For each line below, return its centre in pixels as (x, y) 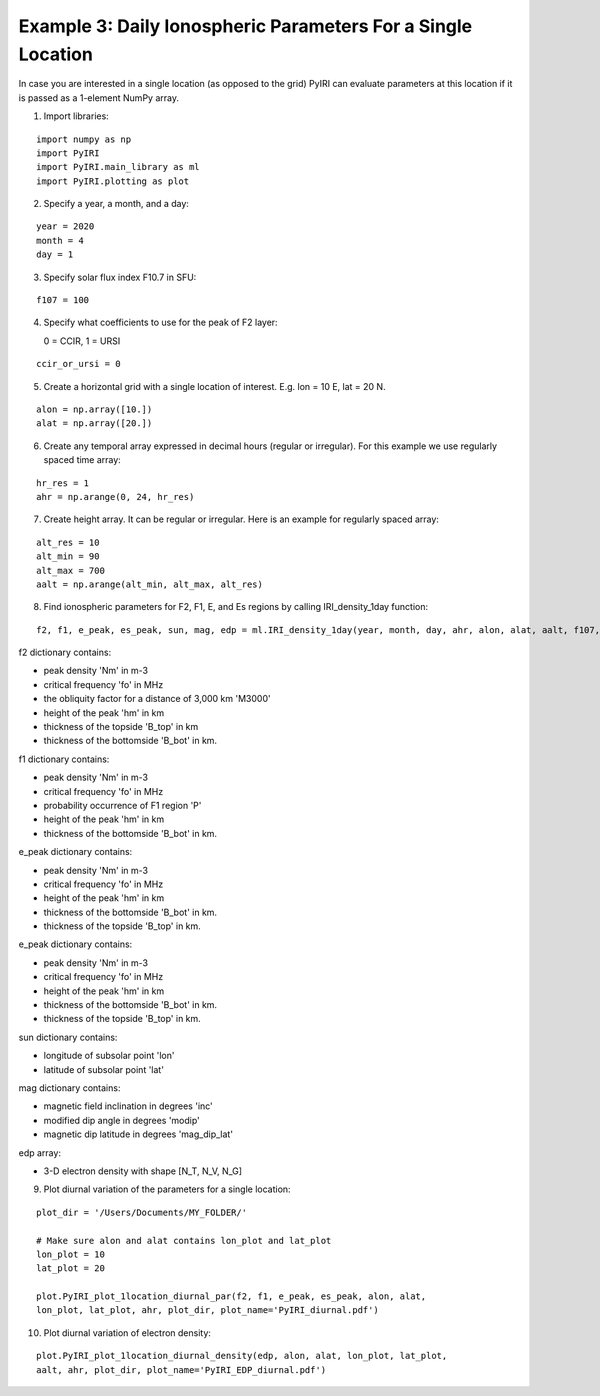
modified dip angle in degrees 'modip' (121, 1120)
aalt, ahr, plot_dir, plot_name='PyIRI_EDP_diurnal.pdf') (181, 1369)
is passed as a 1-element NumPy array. (99, 97)
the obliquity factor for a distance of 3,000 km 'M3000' (157, 699)
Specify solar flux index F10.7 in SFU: (120, 277)
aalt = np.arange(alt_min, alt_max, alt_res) (150, 584)
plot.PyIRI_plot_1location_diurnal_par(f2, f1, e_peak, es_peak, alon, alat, (231, 1296)
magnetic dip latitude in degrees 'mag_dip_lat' (138, 1134)
